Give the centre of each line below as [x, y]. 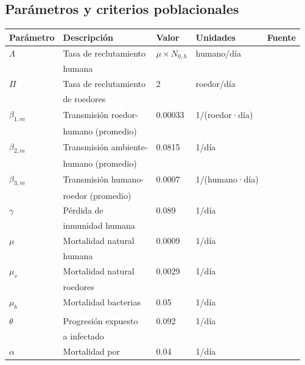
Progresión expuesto [100, 321]
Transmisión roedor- [100, 115]
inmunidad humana [99, 225]
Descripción [88, 37]
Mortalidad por [92, 351]
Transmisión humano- [103, 179]
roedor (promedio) [97, 195]
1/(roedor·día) [224, 115]
